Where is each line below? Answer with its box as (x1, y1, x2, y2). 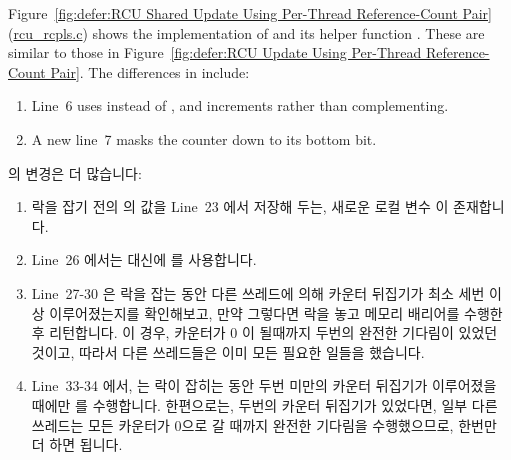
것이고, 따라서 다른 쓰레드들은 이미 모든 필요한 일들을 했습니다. (31, 341, 425, 362)
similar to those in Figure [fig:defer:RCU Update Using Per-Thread (8, 42, 422, 63)
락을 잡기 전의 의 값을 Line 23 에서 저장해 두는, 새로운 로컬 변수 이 (31, 196, 449, 217)
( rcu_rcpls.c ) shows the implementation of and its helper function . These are (8, 22, 485, 43)
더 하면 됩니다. (31, 434, 123, 455)
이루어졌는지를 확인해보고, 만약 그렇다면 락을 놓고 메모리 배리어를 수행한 (49, 302, 503, 323)
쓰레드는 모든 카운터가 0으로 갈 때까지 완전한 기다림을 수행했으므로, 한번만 (31, 414, 497, 435)
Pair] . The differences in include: (50, 61, 250, 82)
